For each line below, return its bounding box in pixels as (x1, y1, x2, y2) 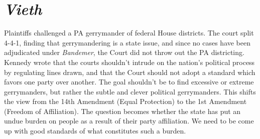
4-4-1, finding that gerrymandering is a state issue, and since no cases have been (4, 37, 251, 47)
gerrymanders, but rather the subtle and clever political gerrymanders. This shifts (4, 86, 256, 96)
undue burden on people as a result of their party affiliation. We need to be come (4, 115, 254, 126)
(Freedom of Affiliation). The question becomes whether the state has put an (4, 105, 241, 116)
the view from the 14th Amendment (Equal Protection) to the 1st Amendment (4, 96, 247, 106)
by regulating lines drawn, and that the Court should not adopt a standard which (4, 66, 255, 77)
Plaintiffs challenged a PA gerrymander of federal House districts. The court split (4, 27, 254, 38)
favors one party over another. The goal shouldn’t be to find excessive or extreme (4, 76, 254, 87)
